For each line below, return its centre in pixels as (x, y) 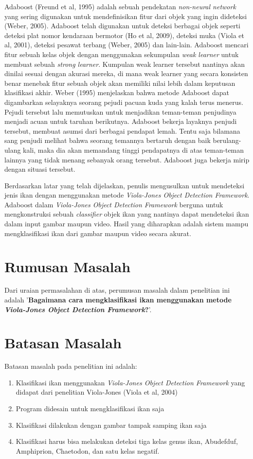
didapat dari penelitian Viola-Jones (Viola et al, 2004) (97, 392)
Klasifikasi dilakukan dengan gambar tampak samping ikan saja (111, 425)
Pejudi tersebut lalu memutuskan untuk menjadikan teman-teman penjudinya (120, 111)
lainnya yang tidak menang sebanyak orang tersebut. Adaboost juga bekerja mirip (127, 159)
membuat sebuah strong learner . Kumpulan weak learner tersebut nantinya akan (125, 64)
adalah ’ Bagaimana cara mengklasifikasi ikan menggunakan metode (118, 299)
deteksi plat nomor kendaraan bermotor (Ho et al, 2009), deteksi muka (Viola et (125, 35)
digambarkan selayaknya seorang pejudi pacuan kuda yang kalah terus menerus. (124, 102)
